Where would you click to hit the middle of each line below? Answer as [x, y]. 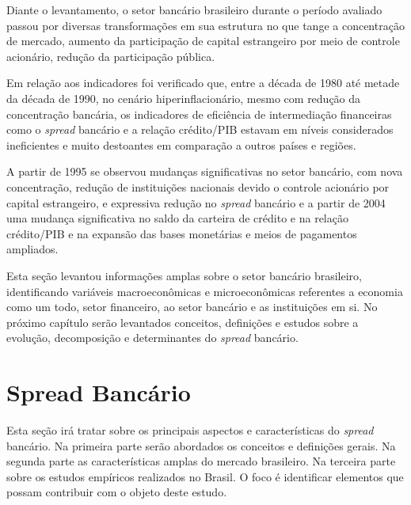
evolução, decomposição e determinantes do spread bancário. [152, 338]
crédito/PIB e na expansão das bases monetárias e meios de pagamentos [182, 233]
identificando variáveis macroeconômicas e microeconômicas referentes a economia [205, 291]
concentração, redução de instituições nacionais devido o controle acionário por [198, 186]
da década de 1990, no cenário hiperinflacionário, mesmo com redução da [184, 98]
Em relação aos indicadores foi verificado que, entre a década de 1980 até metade [203, 83]
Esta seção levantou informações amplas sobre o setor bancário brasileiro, [184, 275]
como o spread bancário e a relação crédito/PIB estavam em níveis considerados [200, 129]
